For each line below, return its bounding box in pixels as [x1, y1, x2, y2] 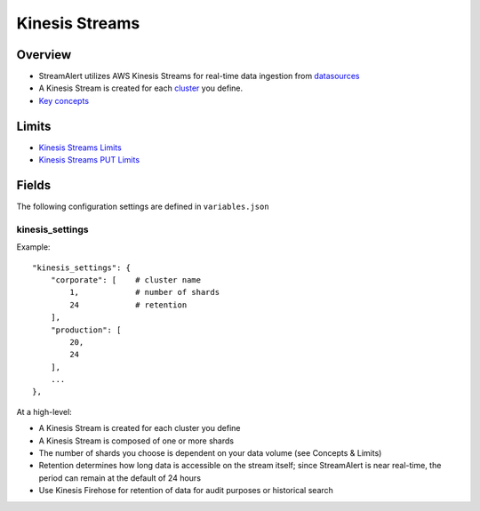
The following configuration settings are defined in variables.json [16, 201, 270, 212]
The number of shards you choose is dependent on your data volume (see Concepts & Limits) [38, 448, 382, 459]
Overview [16, 47, 72, 62]
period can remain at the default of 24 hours [38, 472, 202, 483]
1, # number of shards [69, 287, 220, 298]
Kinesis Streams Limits [38, 142, 122, 153]
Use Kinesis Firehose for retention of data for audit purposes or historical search [38, 485, 333, 496]
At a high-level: [16, 406, 73, 417]
